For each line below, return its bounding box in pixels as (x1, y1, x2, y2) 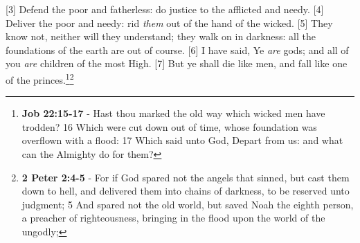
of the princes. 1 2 (6, 70, 74, 87)
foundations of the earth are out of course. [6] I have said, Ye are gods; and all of (6, 42, 349, 57)
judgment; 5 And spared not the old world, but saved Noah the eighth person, (21, 197, 354, 211)
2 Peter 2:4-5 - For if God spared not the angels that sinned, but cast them (21, 170, 350, 184)
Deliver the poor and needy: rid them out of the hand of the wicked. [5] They (6, 15, 333, 30)
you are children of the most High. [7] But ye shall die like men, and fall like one (6, 56, 348, 71)
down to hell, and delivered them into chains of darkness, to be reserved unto (21, 183, 350, 198)
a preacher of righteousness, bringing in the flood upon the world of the (21, 210, 325, 225)
